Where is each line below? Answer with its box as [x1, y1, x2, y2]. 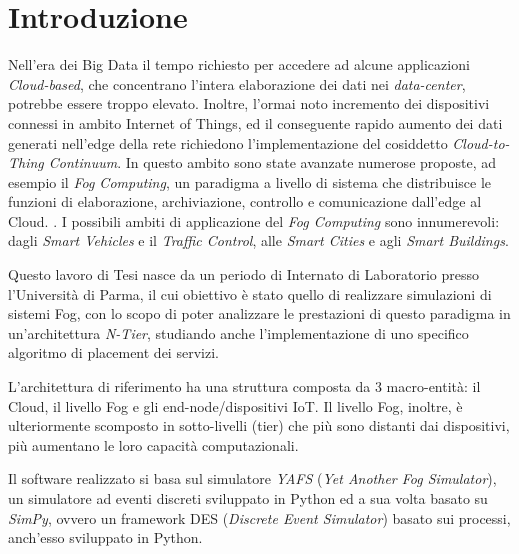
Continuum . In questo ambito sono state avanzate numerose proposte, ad [48, 152, 496, 173]
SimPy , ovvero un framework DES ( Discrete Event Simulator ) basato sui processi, [8, 507, 511, 528]
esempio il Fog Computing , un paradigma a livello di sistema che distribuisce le [8, 171, 492, 192]
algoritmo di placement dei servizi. [8, 342, 219, 363]
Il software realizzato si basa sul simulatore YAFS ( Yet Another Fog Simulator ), [8, 468, 497, 489]
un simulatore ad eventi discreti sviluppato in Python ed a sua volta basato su [8, 488, 488, 508]
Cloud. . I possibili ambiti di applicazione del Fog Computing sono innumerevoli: [8, 210, 500, 231]
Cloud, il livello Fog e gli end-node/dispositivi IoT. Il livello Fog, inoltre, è [8, 395, 463, 416]
